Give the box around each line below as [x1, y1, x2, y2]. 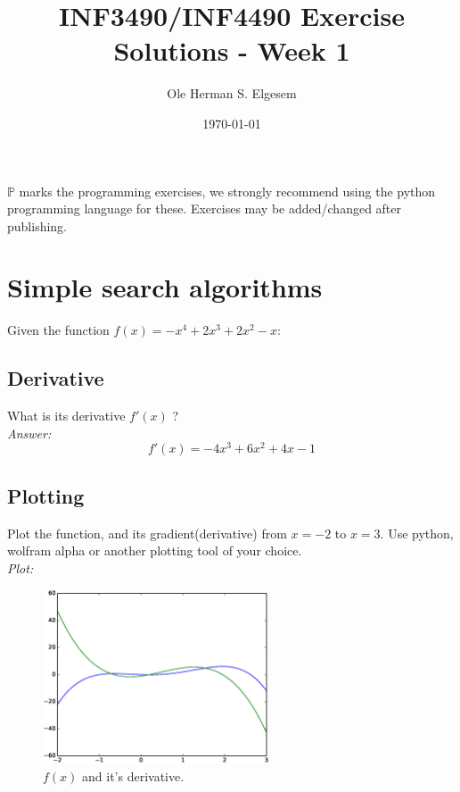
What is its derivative [7, 406, 126, 425]
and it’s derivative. [82, 766, 185, 785]
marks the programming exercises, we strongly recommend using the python [19, 181, 436, 200]
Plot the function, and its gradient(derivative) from [7, 523, 287, 542]
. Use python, [380, 523, 454, 542]
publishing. [7, 216, 68, 235]
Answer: [7, 423, 52, 442]
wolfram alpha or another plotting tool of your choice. [7, 541, 302, 560]
